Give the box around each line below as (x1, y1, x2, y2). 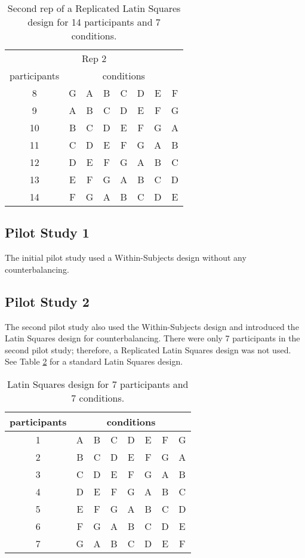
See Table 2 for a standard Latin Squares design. (5, 355, 183, 368)
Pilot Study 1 (5, 223, 90, 242)
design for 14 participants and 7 (27, 15, 161, 29)
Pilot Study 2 (5, 292, 90, 310)
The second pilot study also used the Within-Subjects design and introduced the (5, 320, 299, 332)
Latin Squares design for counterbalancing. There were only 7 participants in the (5, 332, 300, 344)
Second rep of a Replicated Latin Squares (7, 1, 181, 15)
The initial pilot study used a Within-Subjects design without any (5, 251, 247, 264)
